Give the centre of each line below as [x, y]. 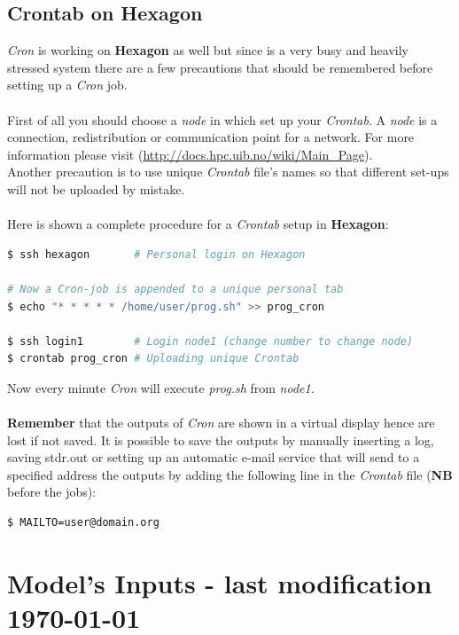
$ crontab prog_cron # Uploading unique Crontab [153, 359]
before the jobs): [52, 492]
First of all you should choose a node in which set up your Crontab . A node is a [222, 119]
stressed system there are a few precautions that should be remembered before [220, 67]
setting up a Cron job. [67, 85]
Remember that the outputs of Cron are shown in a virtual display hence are [221, 423]
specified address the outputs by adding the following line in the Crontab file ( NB [230, 474]
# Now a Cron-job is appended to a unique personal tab [175, 289]
